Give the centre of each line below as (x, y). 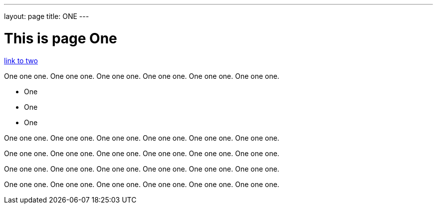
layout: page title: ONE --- (47, 16)
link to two (21, 60)
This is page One (61, 38)
